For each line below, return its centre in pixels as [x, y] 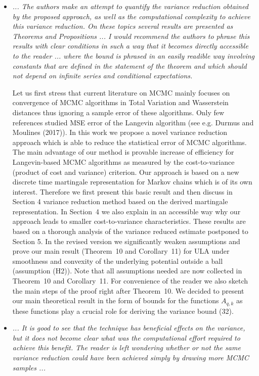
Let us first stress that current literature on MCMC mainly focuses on [121, 92]
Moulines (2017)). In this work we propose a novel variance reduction [120, 132]
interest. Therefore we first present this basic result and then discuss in [122, 191]
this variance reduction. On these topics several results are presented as [123, 26]
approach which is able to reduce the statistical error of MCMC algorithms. [129, 142]
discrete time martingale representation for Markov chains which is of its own [132, 182]
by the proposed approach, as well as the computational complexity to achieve [131, 16]
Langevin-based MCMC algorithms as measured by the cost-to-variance [123, 161]
